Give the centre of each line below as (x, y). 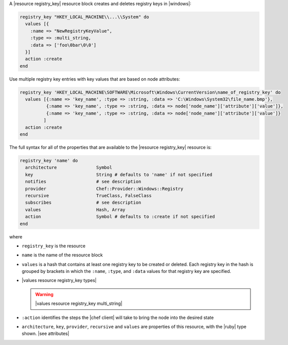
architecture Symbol (69, 167)
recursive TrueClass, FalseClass (88, 196)
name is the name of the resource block (62, 255)
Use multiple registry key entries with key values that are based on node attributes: (94, 79)
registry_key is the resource (54, 246)
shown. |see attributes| (45, 333)
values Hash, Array (75, 210)
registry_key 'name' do (49, 160)
